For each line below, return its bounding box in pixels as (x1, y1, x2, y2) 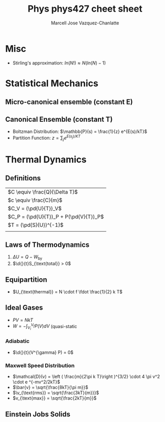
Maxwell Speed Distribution (5, 362, 75, 369)
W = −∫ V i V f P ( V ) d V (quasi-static (12, 322, 77, 331)
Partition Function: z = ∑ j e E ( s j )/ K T (12, 134, 81, 142)
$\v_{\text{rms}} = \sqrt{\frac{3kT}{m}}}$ (12, 389, 99, 396)
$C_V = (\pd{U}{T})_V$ (8, 205, 62, 212)
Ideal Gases (5, 303, 43, 312)
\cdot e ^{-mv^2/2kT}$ (12, 379, 60, 385)
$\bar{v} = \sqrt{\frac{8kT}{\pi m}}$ (12, 384, 89, 391)
